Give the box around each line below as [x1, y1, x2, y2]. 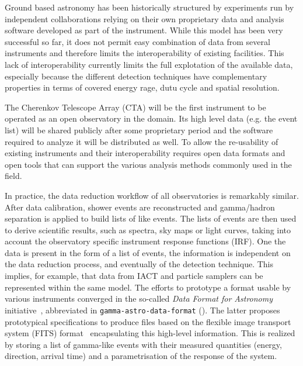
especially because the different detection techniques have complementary [5, 70, 267, 82]
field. [5, 170, 22, 182]
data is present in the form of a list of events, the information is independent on [5, 246, 291, 258]
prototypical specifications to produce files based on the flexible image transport [5, 315, 291, 327]
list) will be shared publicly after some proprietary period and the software [5, 123, 273, 136]
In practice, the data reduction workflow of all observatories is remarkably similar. [5, 189, 299, 201]
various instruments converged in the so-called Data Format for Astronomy [5, 292, 273, 305]
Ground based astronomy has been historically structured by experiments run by [5, 1, 294, 13]
